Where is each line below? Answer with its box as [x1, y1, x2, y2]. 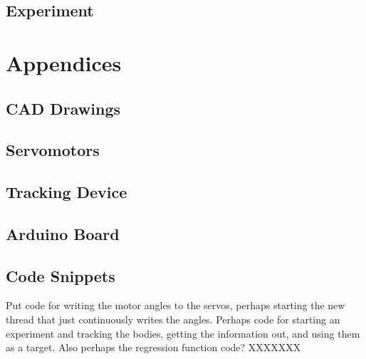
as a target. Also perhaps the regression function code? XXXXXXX [6, 340, 301, 355]
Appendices [6, 48, 122, 77]
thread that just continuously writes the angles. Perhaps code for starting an [6, 312, 340, 327]
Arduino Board [6, 222, 120, 244]
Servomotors [6, 139, 100, 161]
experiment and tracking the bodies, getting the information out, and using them [6, 326, 360, 340]
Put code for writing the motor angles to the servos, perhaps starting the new [6, 298, 345, 313]
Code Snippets [6, 264, 115, 286]
